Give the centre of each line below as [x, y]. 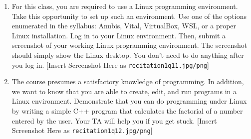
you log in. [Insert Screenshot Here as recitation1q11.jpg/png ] [110, 65]
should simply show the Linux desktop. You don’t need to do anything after [128, 55]
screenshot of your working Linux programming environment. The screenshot [129, 45]
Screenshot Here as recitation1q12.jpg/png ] [82, 130]
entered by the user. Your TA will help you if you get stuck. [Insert [114, 120]
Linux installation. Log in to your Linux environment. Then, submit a [119, 35]
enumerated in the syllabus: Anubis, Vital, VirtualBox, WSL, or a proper [124, 26]
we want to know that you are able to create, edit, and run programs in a [124, 91]
